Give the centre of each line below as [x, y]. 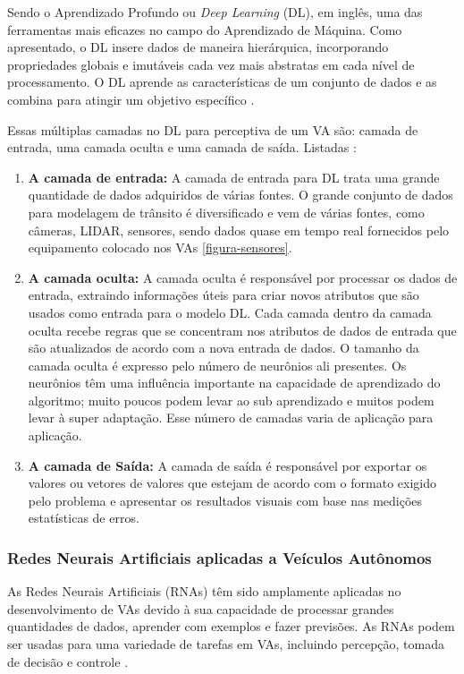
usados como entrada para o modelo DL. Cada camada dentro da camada [230, 312]
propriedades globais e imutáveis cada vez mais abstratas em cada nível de [211, 64]
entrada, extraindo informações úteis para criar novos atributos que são [224, 295]
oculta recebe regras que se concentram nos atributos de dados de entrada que [242, 330]
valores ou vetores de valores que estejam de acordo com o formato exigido [232, 483]
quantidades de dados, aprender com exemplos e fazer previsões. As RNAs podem [231, 626]
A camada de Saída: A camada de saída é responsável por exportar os [228, 465]
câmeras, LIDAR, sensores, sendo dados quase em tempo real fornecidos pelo [239, 230]
